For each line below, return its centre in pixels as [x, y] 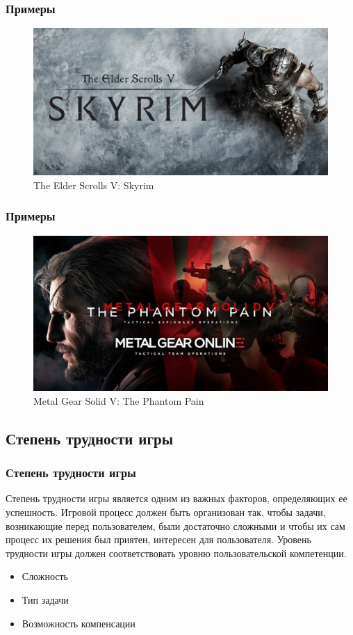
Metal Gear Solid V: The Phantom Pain [119, 400]
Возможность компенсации [79, 623]
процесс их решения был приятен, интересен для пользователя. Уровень [158, 539]
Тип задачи [45, 599]
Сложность [45, 576]
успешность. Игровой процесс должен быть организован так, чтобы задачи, [166, 512]
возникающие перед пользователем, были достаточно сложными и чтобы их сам [175, 525]
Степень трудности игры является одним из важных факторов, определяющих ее [176, 498]
